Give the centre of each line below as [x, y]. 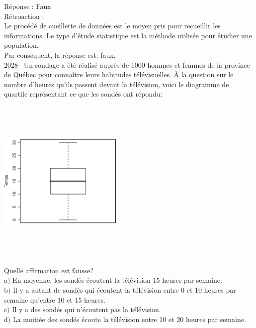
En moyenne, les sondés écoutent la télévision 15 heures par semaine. [117, 280]
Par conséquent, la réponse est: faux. [60, 55]
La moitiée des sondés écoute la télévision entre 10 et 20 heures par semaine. [129, 319]
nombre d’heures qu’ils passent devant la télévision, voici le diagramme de [117, 84]
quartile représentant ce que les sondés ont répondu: [83, 94]
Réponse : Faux [28, 6]
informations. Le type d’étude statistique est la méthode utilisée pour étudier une [128, 35]
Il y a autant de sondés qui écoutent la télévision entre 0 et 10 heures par [124, 290]
